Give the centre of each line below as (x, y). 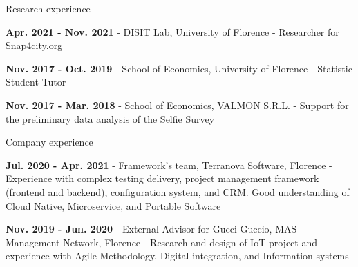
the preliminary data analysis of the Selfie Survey (110, 118)
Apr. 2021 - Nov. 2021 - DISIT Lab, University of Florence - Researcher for (172, 31)
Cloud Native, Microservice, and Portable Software (113, 205)
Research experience (48, 8)
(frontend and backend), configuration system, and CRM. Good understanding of (178, 191)
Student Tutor (36, 82)
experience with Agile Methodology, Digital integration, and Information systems (177, 256)
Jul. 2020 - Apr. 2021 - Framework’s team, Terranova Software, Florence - (169, 165)
